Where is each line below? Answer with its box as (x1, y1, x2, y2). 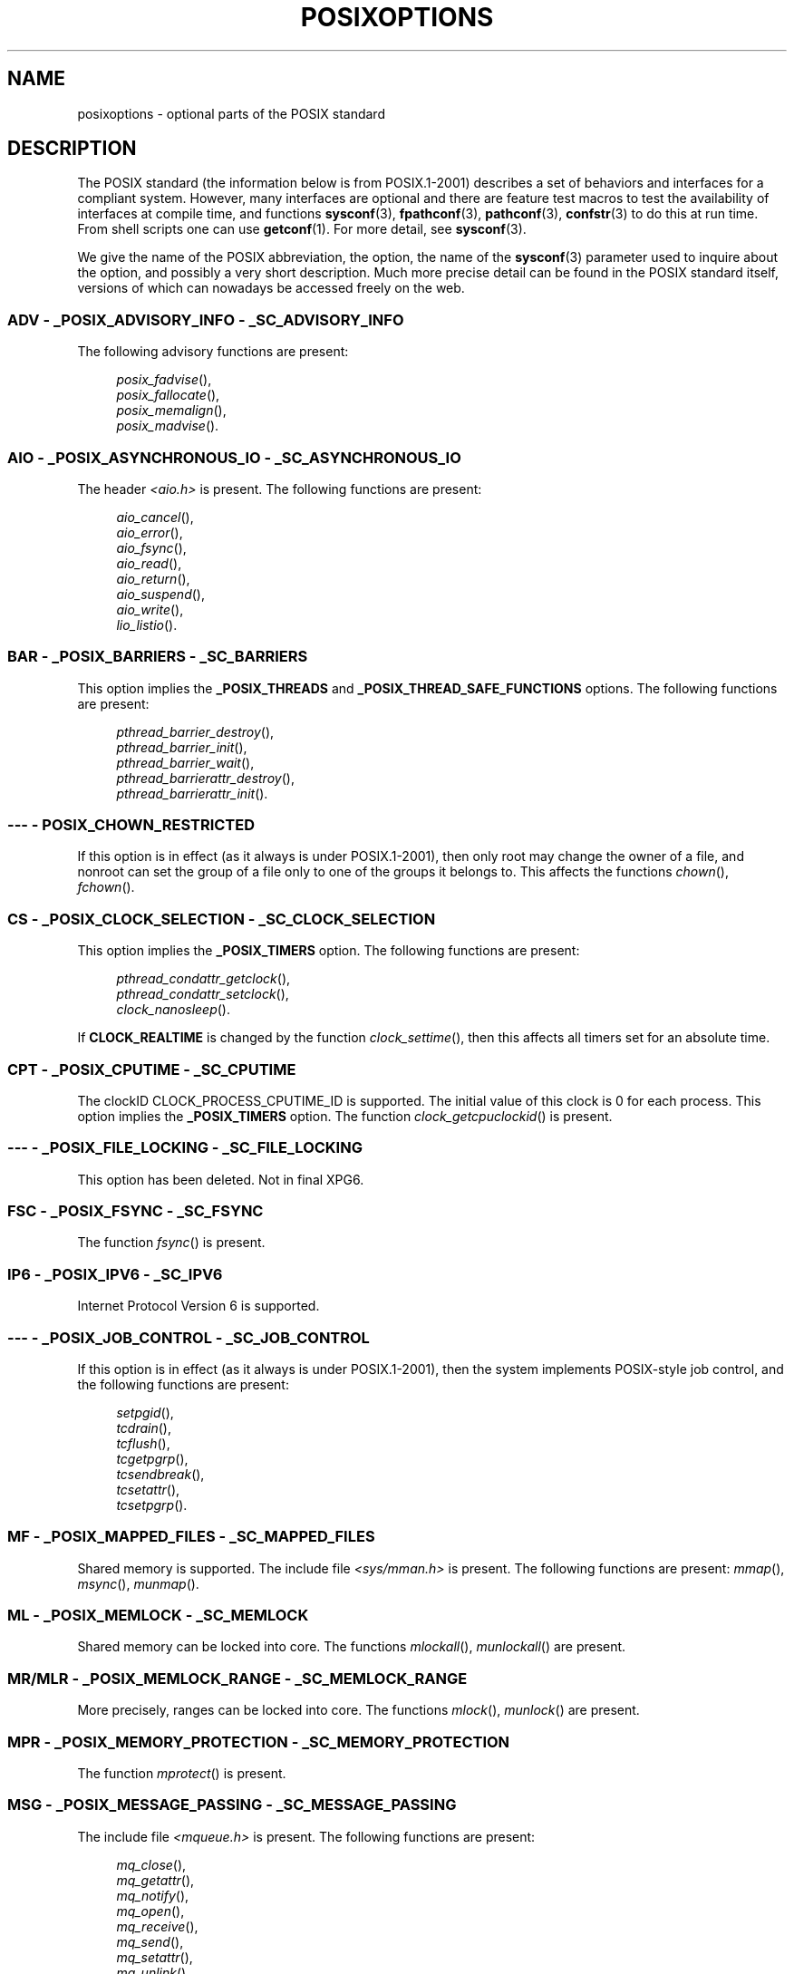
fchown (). (77, 879, 135, 895)
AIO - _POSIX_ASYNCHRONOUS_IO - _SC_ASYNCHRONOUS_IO (7, 448, 461, 467)
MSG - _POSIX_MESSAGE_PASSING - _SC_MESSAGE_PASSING (7, 1795, 457, 1814)
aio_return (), (116, 570, 190, 586)
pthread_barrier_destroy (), (116, 723, 275, 740)
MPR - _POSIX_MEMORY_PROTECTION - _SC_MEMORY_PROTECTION (7, 1732, 510, 1751)
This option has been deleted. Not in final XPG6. (77, 1171, 364, 1187)
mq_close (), (116, 1856, 187, 1872)
